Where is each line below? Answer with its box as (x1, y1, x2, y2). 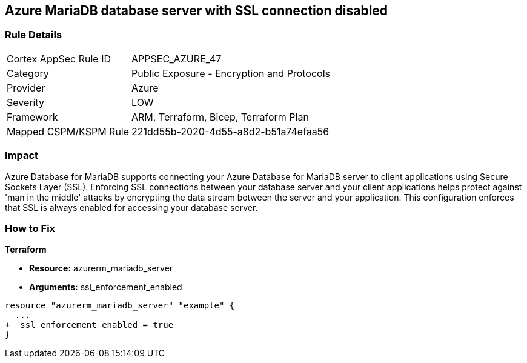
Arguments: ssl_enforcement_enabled (29, 282, 182, 293)
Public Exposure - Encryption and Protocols (131, 67, 330, 79)
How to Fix (5, 222, 56, 235)
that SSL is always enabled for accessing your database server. (5, 202, 258, 213)
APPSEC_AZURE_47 (131, 52, 222, 65)
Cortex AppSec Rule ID (7, 52, 111, 65)
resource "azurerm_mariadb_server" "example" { (5, 301, 235, 311)
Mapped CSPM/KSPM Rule (7, 125, 130, 138)
